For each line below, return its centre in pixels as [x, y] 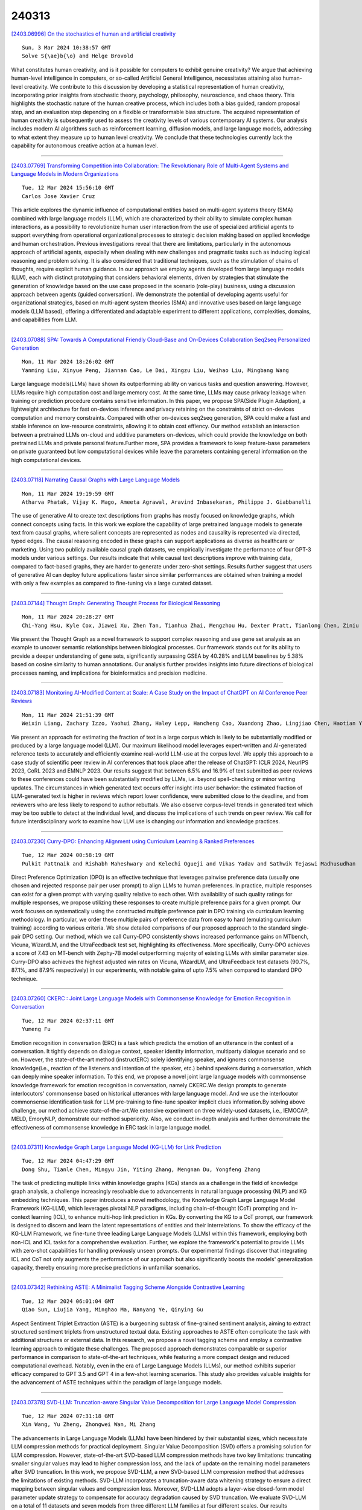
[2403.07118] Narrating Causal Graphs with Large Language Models [96, 480]
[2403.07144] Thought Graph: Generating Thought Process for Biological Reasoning [116, 603]
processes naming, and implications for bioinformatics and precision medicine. [109, 673]
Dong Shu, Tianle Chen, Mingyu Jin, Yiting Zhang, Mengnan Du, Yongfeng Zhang [141, 1169]
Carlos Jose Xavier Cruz [59, 196]
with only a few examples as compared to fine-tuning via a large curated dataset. [112, 583]
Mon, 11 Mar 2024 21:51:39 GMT [68, 715]
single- [300, 928]
